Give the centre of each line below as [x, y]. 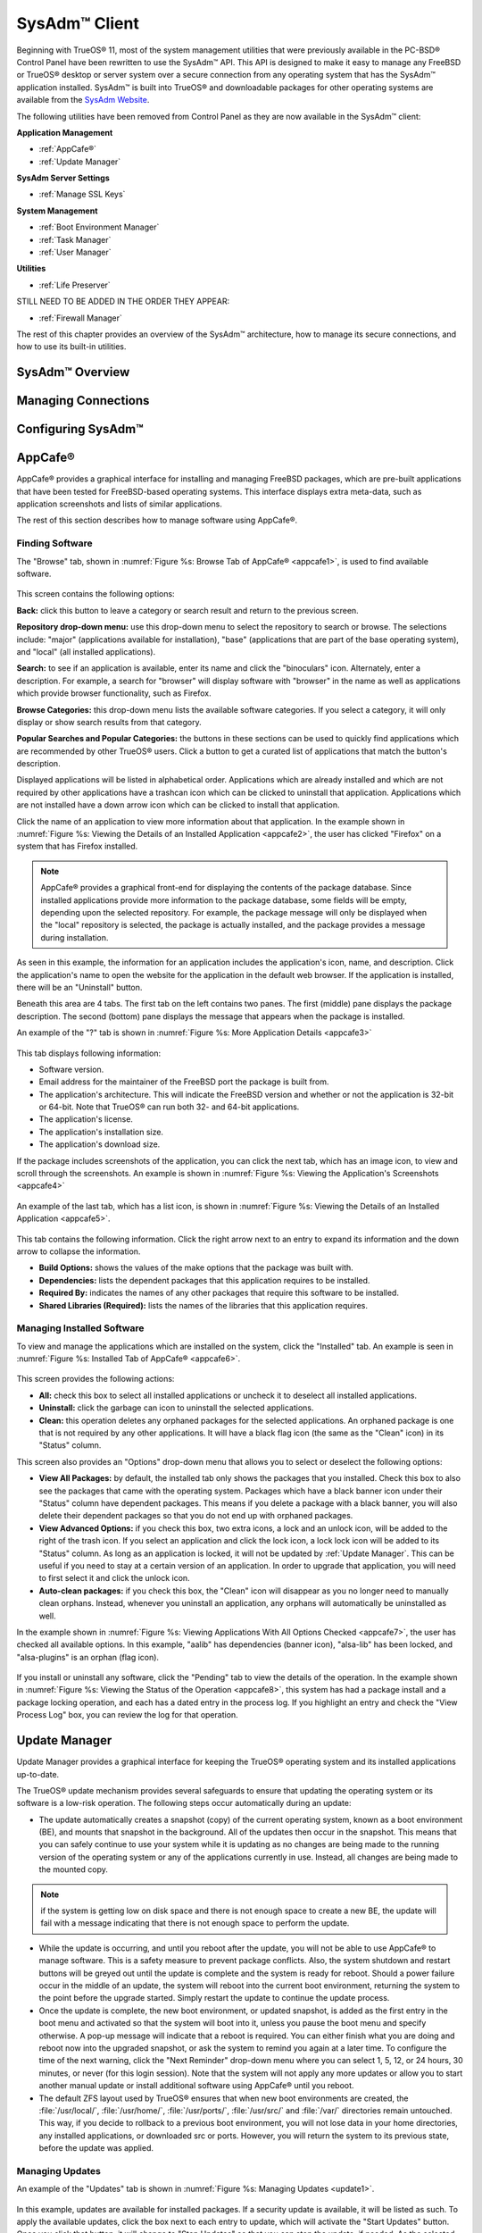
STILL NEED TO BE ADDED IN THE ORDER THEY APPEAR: [123, 301]
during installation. [75, 937]
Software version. [71, 1069]
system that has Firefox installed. [77, 846]
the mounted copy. [74, 1869]
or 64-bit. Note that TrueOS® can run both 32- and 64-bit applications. [169, 1107]
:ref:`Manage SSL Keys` [82, 194]
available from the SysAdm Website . [83, 100]
